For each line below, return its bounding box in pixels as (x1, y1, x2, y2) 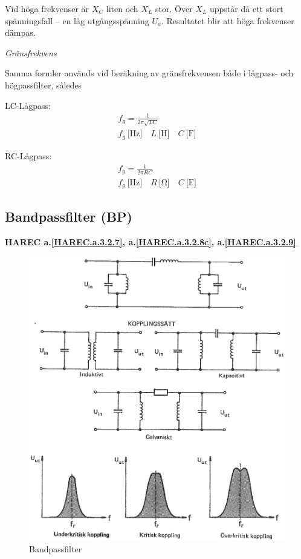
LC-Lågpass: (5, 99, 51, 111)
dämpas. (5, 26, 36, 39)
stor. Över (155, 2, 193, 15)
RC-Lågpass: (5, 149, 52, 162)
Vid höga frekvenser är (5, 2, 89, 15)
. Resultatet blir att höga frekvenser (161, 14, 294, 27)
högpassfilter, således (5, 78, 82, 91)
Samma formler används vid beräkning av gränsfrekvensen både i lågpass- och (5, 67, 294, 79)
